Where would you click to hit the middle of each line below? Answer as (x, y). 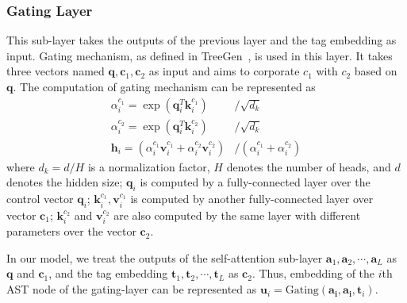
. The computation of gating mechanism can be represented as (164, 86)
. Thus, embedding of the (313, 273)
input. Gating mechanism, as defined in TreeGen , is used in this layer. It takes (200, 55)
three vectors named (56, 71)
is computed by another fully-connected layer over (252, 199)
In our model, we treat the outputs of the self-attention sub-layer (165, 257)
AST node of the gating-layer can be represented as (132, 289)
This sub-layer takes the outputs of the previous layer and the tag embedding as (202, 40)
